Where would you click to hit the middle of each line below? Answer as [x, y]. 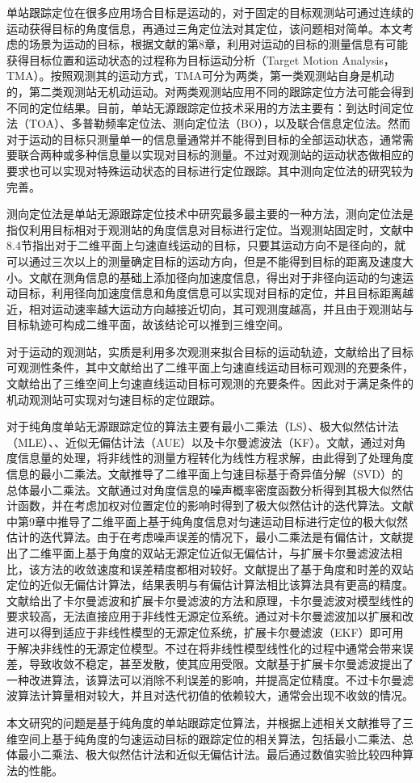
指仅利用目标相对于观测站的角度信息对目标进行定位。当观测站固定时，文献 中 [210, 229]
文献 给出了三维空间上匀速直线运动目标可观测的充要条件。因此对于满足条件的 [210, 383]
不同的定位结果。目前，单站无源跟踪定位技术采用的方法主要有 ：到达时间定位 [210, 107]
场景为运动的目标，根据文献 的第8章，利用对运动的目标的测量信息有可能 [218, 44]
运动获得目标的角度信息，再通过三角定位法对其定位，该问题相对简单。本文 [204, 28]
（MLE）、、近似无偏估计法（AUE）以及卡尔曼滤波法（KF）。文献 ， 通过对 [201, 442]
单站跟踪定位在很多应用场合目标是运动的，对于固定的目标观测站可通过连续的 [210, 12]
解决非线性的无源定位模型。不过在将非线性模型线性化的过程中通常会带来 [210, 648]
